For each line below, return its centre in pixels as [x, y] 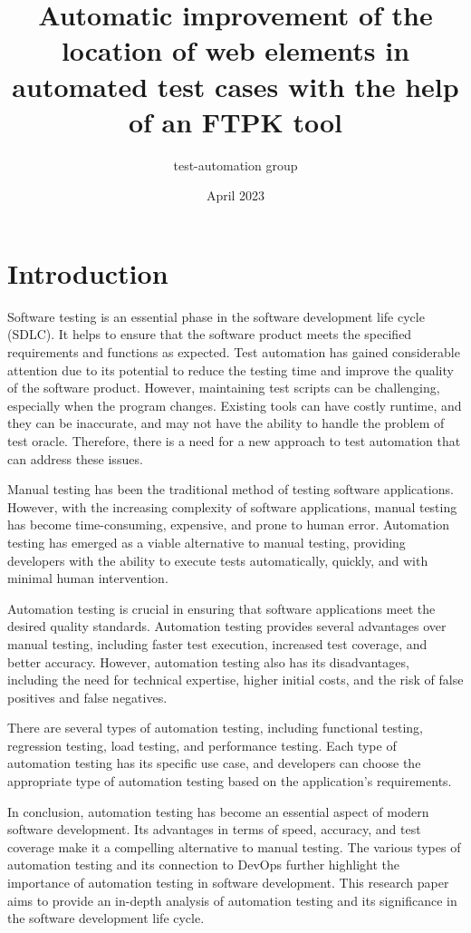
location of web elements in [235, 50]
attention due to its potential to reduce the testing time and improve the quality [231, 369]
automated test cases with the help [235, 86]
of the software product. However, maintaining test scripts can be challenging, [224, 388]
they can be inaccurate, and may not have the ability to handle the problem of [226, 423]
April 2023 [235, 195]
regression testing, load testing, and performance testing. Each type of [202, 745]
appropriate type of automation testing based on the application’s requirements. [230, 781]
